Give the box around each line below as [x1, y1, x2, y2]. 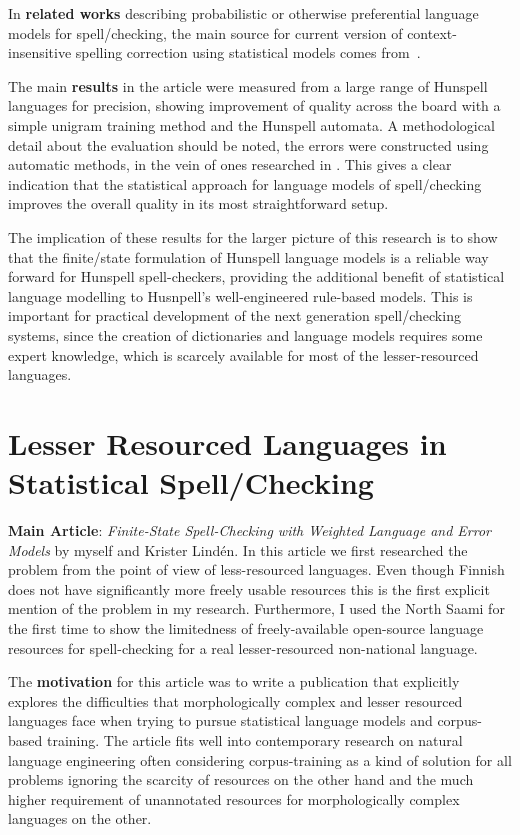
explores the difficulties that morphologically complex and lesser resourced [8, 690, 463, 711]
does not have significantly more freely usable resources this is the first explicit [8, 578, 490, 599]
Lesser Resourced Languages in [8, 422, 447, 463]
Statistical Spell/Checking [8, 462, 374, 503]
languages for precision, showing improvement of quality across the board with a [8, 95, 501, 116]
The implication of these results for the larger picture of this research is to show [8, 226, 498, 247]
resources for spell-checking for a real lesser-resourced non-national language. [8, 637, 478, 658]
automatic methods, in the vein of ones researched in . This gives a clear [8, 154, 452, 175]
